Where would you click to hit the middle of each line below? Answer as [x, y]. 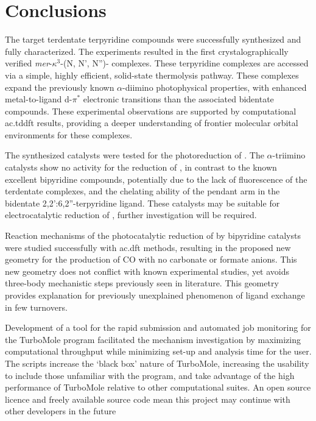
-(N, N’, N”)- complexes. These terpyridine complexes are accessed [184, 63]
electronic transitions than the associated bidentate [178, 99]
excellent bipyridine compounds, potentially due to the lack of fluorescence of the [156, 179]
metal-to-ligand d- [39, 99]
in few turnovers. [36, 307]
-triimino [289, 155]
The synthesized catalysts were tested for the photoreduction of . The [135, 155]
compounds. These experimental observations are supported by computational [151, 111]
